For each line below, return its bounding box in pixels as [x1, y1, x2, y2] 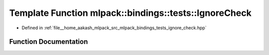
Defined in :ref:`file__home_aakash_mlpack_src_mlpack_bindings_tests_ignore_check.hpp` [21, 25, 207, 31]
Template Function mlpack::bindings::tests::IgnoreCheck [9, 7, 252, 18]
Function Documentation [9, 38, 88, 46]
